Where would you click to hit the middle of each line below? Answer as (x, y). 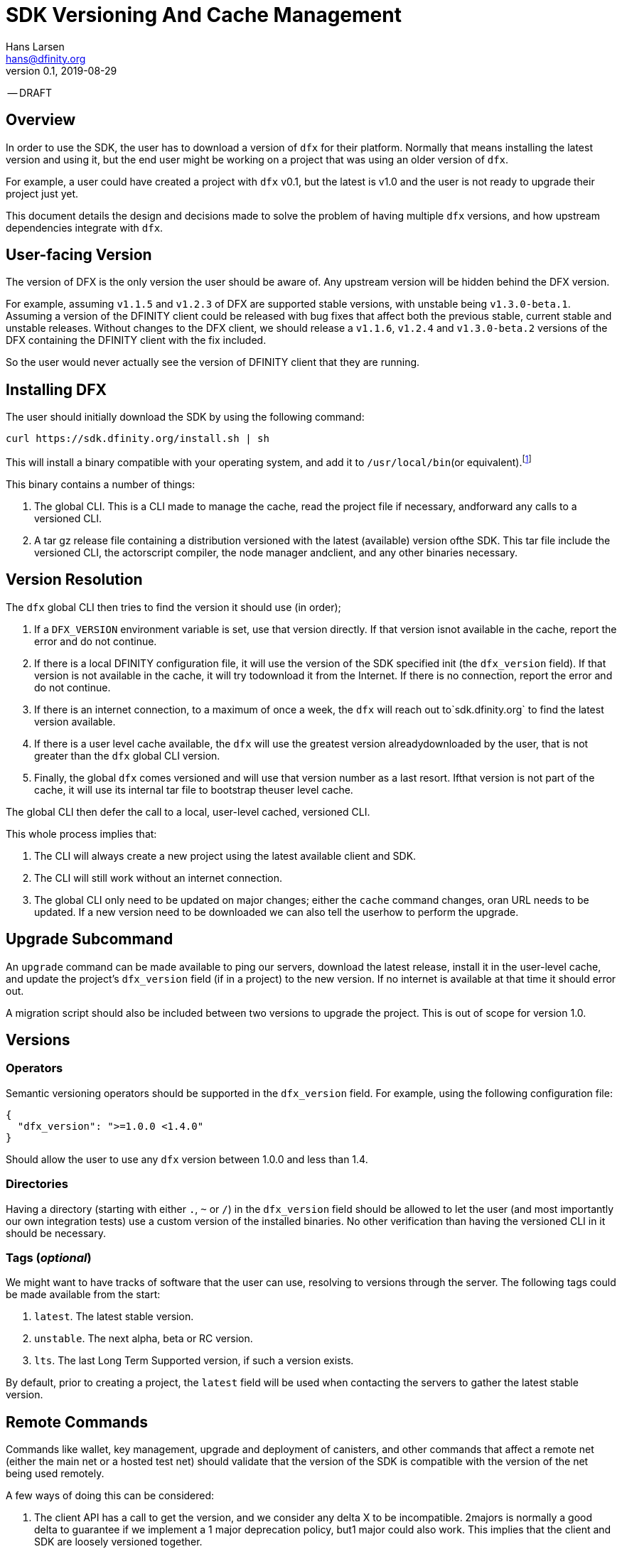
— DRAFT (30, 92)
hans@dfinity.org (46, 58)
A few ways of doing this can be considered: (110, 1496)
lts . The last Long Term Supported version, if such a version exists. (194, 1361)
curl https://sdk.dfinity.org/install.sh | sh (138, 439)
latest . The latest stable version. (114, 1317)
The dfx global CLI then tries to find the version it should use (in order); (173, 607)
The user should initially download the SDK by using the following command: (185, 417)
